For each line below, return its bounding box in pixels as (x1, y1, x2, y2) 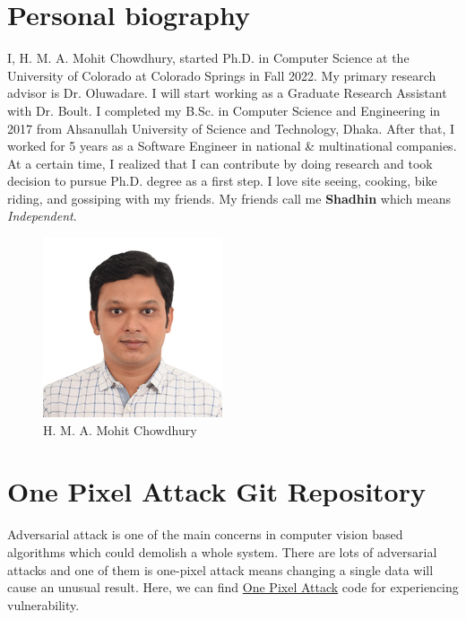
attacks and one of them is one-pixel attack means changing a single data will (7, 560, 434, 579)
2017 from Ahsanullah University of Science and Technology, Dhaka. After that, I (7, 118, 455, 137)
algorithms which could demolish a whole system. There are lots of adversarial (7, 542, 437, 561)
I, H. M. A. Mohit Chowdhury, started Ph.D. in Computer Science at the (7, 48, 410, 67)
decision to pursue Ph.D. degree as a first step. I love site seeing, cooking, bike (7, 171, 437, 190)
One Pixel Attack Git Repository (7, 473, 426, 510)
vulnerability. (7, 595, 80, 614)
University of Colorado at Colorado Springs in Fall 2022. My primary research (7, 65, 436, 84)
